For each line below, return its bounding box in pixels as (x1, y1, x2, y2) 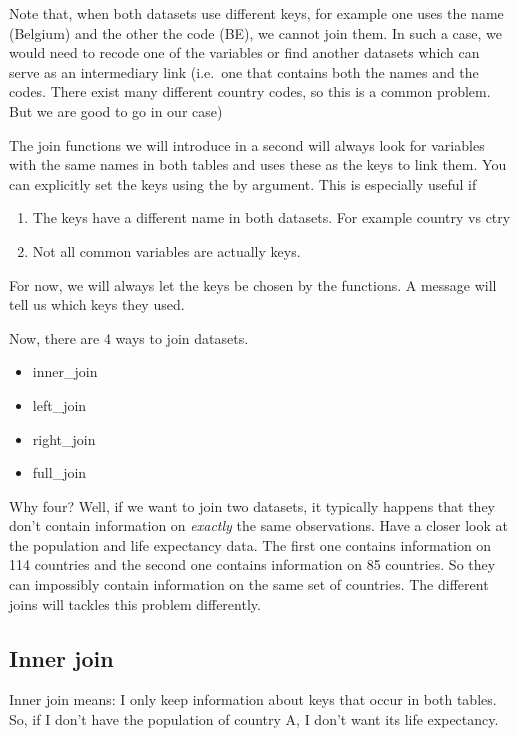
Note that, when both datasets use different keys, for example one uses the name (9, 3, 504, 23)
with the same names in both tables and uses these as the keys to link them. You (9, 154, 507, 175)
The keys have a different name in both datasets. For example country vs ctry (32, 207, 511, 228)
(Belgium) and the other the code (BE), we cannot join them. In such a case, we (9, 22, 503, 43)
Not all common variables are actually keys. (32, 240, 301, 261)
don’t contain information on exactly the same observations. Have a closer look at (9, 515, 508, 536)
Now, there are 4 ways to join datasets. (9, 327, 249, 348)
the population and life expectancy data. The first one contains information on (9, 534, 492, 555)
